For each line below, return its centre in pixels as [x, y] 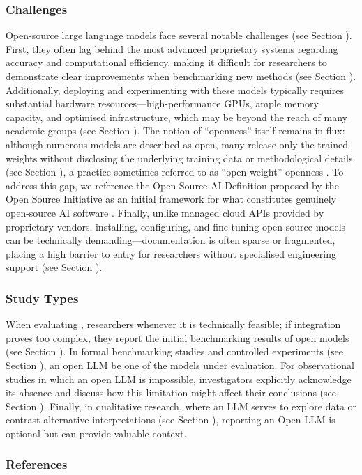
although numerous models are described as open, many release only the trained [177, 144]
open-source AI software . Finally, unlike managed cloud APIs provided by [165, 212]
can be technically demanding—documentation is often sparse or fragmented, [171, 240]
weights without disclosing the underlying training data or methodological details [179, 158]
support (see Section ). [54, 267]
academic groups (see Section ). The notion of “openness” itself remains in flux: [175, 131]
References [37, 464]
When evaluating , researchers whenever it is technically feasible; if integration [173, 324]
